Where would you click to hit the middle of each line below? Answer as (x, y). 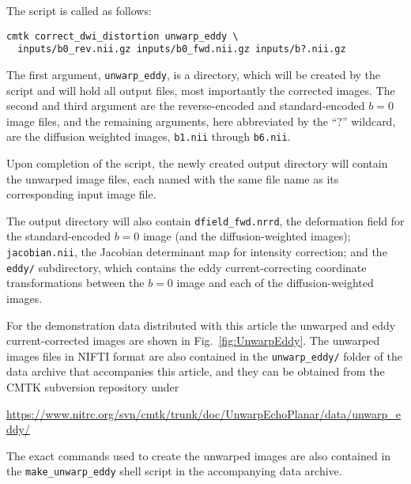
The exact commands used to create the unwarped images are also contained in (199, 455)
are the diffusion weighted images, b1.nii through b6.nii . (149, 136)
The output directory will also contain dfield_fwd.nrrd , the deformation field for (205, 220)
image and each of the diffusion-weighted (275, 283)
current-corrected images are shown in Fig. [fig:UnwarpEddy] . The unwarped (193, 340)
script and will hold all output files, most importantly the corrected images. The (201, 90)
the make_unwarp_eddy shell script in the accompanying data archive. (174, 471)
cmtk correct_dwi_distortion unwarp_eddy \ (123, 36)
